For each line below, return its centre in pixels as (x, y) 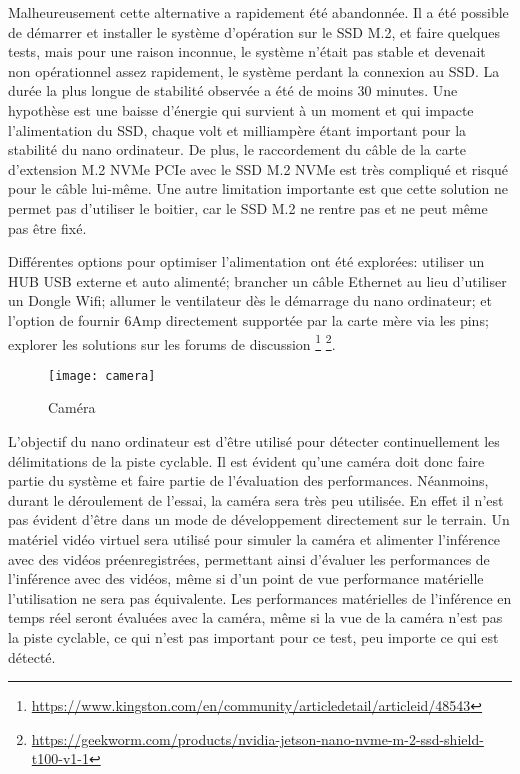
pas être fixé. (47, 227)
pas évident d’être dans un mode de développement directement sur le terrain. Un (259, 519)
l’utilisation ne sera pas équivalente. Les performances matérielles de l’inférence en (260, 597)
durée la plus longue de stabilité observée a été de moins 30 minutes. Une (233, 90)
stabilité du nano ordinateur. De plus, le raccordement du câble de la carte (237, 149)
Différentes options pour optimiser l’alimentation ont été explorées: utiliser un (246, 261)
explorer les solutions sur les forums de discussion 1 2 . (172, 342)
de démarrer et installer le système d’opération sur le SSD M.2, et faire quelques (254, 31)
